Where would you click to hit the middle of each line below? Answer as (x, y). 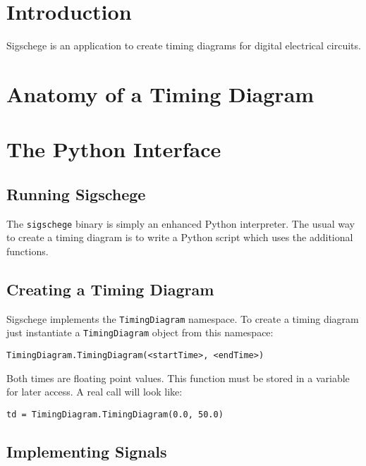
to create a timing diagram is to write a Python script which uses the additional (180, 237)
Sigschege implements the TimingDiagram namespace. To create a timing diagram (183, 318)
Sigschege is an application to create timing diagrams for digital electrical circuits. (184, 45)
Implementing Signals (87, 451)
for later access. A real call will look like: (94, 392)
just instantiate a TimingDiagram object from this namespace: (140, 332)
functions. (28, 251)
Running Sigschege (76, 194)
